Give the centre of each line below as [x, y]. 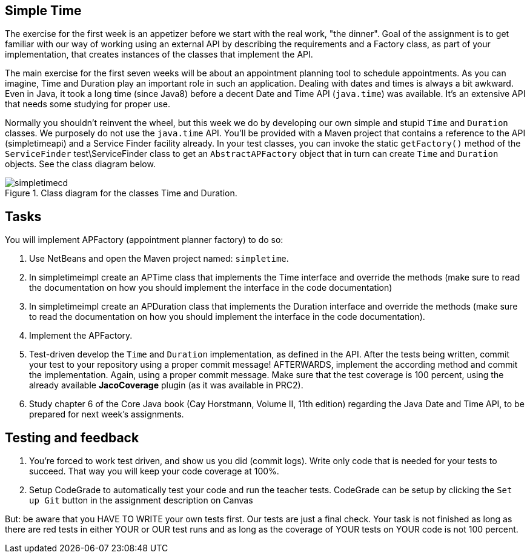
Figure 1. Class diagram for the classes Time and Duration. [121, 193]
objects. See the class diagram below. [80, 164]
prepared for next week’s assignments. [107, 414]
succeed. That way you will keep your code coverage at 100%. [154, 471]
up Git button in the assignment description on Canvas [141, 500]
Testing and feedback [72, 437]
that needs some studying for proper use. [88, 104]
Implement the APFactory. [81, 336]
